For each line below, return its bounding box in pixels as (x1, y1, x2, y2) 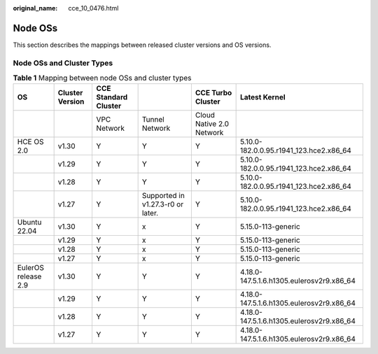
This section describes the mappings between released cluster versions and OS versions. (13, 41, 272, 49)
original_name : (13, 4, 58, 12)
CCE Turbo (195, 88, 232, 98)
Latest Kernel (239, 92, 286, 102)
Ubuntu (17, 218, 42, 227)
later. (141, 208, 159, 218)
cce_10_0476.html (68, 4, 119, 12)
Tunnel (141, 115, 164, 125)
